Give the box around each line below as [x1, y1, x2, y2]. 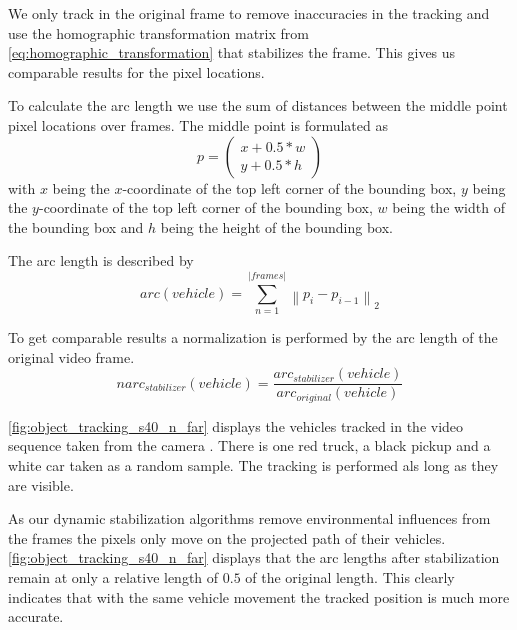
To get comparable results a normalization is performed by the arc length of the [8, 327, 498, 348]
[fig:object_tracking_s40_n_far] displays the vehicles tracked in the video [8, 415, 464, 436]
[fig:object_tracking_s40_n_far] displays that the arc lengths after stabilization [8, 547, 500, 568]
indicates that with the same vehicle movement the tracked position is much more [8, 586, 510, 607]
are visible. [8, 474, 74, 495]
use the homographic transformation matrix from [8, 22, 309, 43]
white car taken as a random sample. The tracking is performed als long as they [8, 454, 499, 475]
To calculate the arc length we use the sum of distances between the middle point [8, 95, 508, 116]
